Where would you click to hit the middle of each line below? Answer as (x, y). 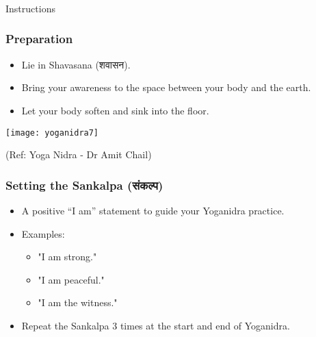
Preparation (39, 39)
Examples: (43, 233)
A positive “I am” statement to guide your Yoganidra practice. (153, 210)
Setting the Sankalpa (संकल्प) (84, 185)
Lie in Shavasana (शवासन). (76, 64)
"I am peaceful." (71, 279)
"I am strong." (67, 257)
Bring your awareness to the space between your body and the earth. (166, 87)
